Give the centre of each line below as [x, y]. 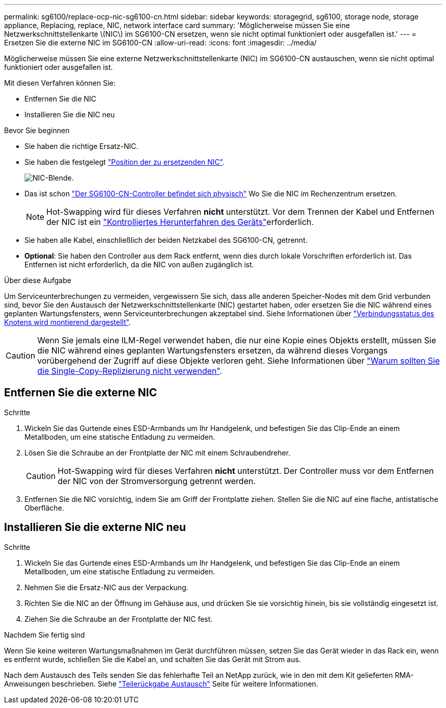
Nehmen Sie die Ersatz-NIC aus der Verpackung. [106, 587]
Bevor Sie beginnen [37, 130]
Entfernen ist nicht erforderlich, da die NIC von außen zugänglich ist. [139, 264]
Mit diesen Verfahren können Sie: [60, 83]
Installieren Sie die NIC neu [70, 115]
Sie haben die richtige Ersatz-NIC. [81, 146]
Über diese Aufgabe [38, 280]
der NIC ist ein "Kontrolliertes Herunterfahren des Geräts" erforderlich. [180, 222]
